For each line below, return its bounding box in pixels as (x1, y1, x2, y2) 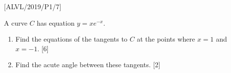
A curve (4, 17, 27, 28)
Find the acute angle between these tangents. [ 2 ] (15, 59, 161, 70)
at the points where (137, 34, 195, 44)
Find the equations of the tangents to (15, 34, 127, 44)
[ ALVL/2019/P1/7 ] (4, 1, 62, 11)
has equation (37, 17, 75, 28)
